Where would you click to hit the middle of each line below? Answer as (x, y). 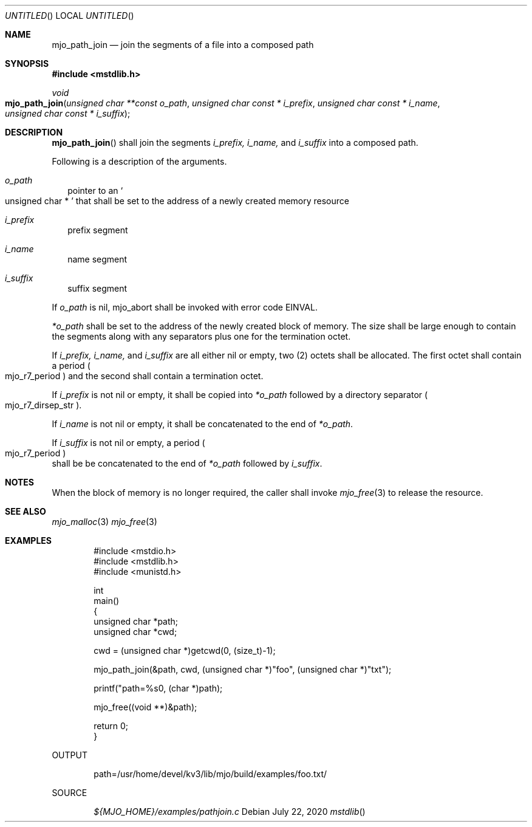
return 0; (111, 726)
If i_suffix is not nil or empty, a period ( (128, 443)
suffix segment (97, 288)
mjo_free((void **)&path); (145, 707)
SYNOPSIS (27, 63)
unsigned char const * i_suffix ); (68, 113)
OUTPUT (70, 755)
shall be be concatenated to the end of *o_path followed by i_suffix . (187, 463)
